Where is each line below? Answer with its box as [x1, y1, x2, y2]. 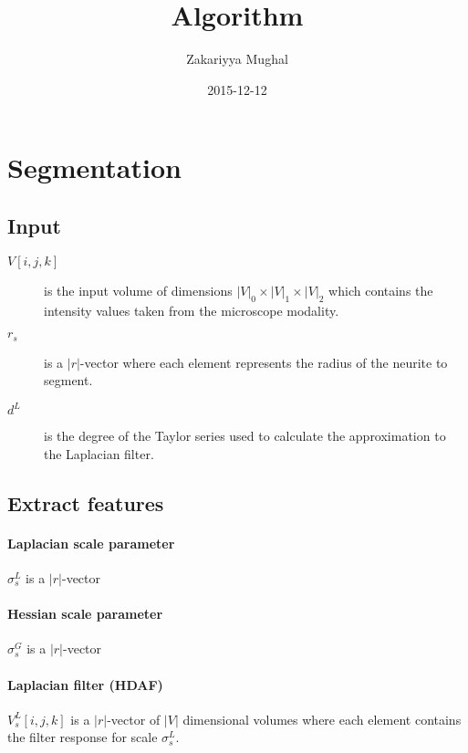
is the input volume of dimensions [44, 280, 233, 299]
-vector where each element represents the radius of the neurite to [79, 352, 448, 371]
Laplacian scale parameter [7, 533, 175, 552]
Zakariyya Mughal [186, 49, 288, 68]
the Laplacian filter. [44, 444, 154, 463]
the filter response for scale [7, 727, 158, 747]
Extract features [7, 488, 164, 517]
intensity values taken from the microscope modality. [44, 300, 339, 319]
